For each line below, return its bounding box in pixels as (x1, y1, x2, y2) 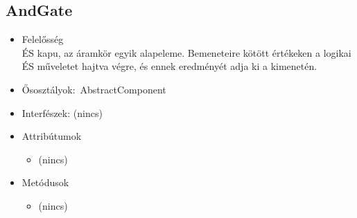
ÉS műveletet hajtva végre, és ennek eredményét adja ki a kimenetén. (21, 59, 317, 73)
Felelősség (21, 32, 64, 46)
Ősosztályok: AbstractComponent (21, 82, 166, 96)
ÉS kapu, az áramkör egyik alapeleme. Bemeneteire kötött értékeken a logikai (21, 45, 351, 60)
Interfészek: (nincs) (21, 105, 103, 120)
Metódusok (21, 175, 69, 190)
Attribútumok (21, 129, 82, 143)
